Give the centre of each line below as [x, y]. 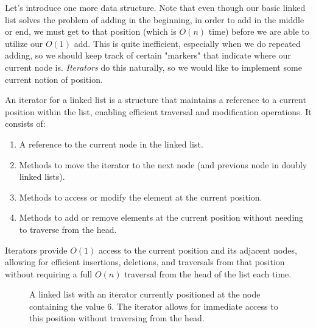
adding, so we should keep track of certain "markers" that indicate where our [148, 55]
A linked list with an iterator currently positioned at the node [145, 294]
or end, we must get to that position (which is [91, 31]
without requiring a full [49, 273]
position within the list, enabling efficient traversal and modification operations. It [158, 111]
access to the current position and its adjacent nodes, [198, 250]
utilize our [24, 43]
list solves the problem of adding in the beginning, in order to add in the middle [155, 19]
